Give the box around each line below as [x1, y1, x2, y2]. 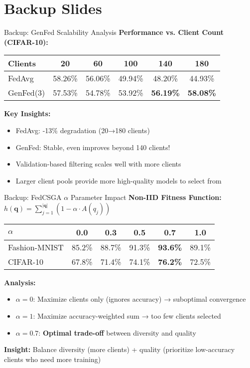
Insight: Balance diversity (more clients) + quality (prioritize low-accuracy [4, 344, 235, 355]
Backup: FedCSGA [4, 192, 62, 202]
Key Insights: [4, 108, 51, 119]
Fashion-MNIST [8, 241, 64, 253]
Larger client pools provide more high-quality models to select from [15, 175, 222, 185]
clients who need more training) [4, 354, 101, 364]
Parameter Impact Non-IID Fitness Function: [70, 192, 222, 202]
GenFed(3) [8, 87, 45, 99]
